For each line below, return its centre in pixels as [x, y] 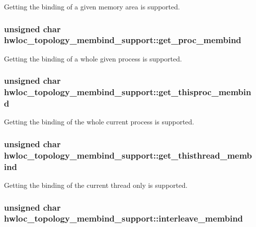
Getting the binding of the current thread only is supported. [96, 185]
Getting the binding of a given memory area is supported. [92, 6]
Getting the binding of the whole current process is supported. [99, 122]
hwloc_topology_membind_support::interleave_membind [124, 218]
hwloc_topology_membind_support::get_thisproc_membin [128, 92]
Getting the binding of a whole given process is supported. [93, 58]
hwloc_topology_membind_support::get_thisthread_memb [128, 155]
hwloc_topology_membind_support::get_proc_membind [123, 40]
